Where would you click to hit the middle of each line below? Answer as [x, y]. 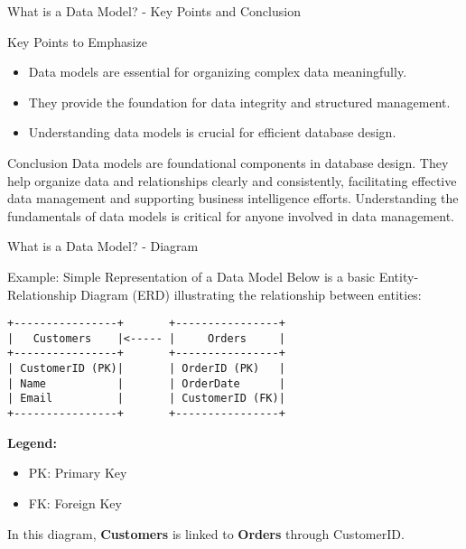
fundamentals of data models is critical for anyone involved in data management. [231, 215]
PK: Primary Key [78, 473]
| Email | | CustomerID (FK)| [146, 399]
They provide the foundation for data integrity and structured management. [239, 102]
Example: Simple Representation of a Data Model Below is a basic [191, 276]
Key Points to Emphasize [77, 41]
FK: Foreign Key [75, 502]
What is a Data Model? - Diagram [103, 246]
